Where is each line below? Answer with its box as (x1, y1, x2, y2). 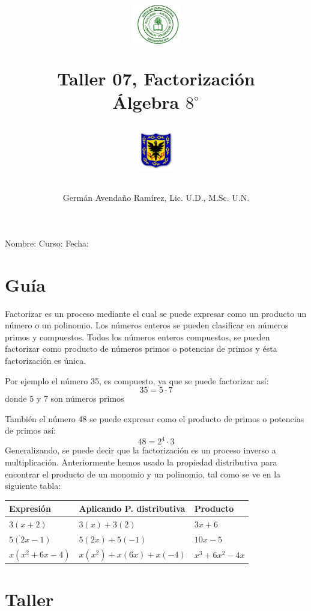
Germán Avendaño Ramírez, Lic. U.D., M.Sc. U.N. (62, 191, 250, 204)
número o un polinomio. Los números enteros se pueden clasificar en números (5, 319, 289, 331)
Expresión (9, 502, 51, 515)
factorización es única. (5, 354, 86, 366)
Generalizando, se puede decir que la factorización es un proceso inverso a (5, 444, 276, 456)
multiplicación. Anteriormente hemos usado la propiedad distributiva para (5, 455, 277, 468)
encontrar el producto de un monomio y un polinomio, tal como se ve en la (5, 467, 281, 480)
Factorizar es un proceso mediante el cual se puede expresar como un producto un (5, 307, 307, 319)
